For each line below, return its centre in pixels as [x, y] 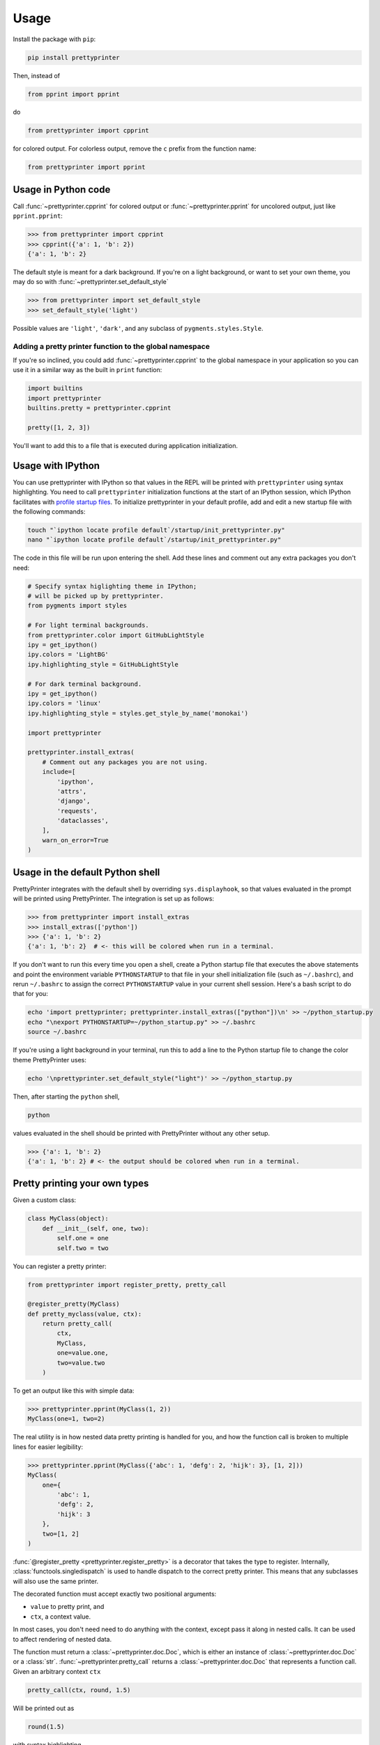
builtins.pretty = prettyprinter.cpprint [99, 408]
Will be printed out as [44, 1708]
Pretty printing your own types [81, 1183]
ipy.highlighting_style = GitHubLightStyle [103, 664]
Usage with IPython [56, 465]
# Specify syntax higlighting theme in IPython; [112, 586]
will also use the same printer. [56, 1581]
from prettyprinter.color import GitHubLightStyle [116, 635]
